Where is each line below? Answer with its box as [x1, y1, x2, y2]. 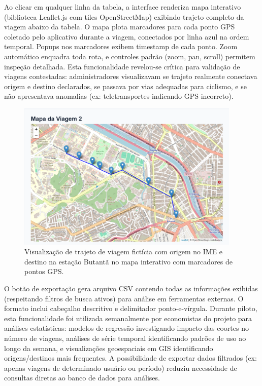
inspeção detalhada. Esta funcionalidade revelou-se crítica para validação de [4, 61, 240, 71]
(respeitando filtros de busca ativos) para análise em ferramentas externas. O [4, 293, 244, 303]
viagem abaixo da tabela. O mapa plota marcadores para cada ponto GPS [4, 21, 235, 32]
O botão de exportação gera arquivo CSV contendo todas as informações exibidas [4, 283, 258, 293]
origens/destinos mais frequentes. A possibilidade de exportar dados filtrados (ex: [4, 353, 257, 363]
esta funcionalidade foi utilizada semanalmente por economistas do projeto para [4, 313, 252, 323]
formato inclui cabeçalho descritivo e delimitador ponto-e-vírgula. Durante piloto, [4, 303, 257, 314]
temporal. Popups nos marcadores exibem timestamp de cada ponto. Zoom [4, 41, 238, 52]
